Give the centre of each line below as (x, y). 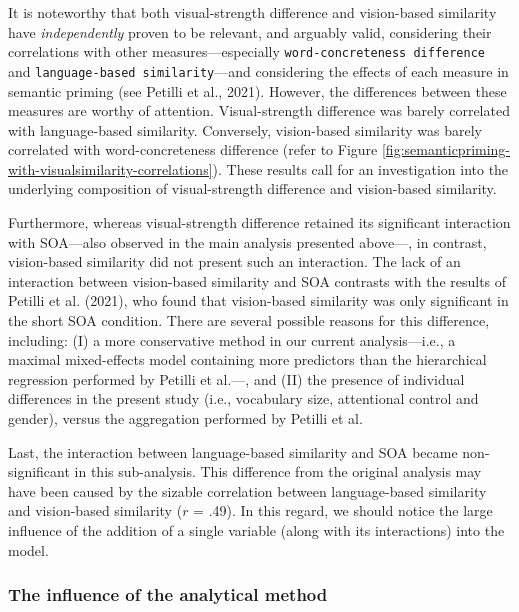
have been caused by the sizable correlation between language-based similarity (247, 490)
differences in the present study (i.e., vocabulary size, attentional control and (243, 398)
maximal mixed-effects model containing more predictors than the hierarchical (247, 359)
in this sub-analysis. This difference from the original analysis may (278, 471)
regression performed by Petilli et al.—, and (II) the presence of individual (236, 378)
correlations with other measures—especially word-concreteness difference (247, 51)
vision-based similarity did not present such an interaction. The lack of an (234, 261)
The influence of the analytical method (168, 594)
